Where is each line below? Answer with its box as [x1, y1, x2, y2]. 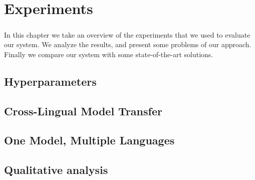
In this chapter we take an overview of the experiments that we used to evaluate [4, 29, 250, 40]
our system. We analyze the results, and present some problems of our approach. [4, 39, 251, 50]
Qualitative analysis [4, 162, 108, 177]
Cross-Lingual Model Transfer [4, 103, 162, 118]
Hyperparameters [4, 73, 97, 89]
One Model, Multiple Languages [4, 132, 175, 148]
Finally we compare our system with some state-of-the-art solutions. [4, 49, 213, 59]
